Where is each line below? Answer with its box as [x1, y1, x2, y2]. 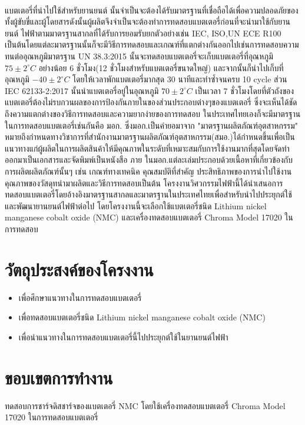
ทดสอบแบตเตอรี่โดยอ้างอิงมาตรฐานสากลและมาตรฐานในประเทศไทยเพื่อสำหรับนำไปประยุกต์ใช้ [5, 188, 292, 200]
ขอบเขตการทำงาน [5, 365, 113, 389]
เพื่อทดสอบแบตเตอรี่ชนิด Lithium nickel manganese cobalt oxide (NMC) [18, 311, 266, 323]
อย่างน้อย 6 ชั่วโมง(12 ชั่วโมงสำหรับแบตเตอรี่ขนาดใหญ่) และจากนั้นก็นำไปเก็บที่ [38, 61, 284, 73]
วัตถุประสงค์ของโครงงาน [5, 257, 154, 281]
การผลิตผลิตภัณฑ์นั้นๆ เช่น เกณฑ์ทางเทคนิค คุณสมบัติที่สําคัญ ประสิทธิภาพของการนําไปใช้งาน [5, 165, 292, 177]
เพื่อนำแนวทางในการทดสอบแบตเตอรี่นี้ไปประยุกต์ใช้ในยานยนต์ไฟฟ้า [18, 330, 228, 343]
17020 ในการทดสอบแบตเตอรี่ [5, 411, 98, 423]
